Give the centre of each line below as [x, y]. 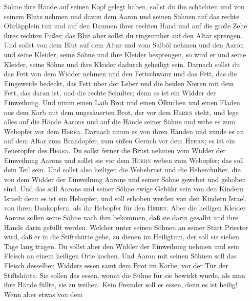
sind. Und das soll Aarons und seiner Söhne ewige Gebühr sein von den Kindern [124, 189]
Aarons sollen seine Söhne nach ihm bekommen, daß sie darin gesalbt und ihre [121, 218]
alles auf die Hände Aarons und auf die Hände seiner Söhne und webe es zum [120, 122]
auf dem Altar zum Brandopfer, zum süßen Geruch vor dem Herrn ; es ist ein [120, 141]
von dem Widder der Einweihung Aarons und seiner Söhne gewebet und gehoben [125, 179]
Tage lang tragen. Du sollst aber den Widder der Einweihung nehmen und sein [122, 246]
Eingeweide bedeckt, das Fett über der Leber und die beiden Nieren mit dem [119, 83]
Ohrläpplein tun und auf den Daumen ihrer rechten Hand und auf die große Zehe [126, 26]
